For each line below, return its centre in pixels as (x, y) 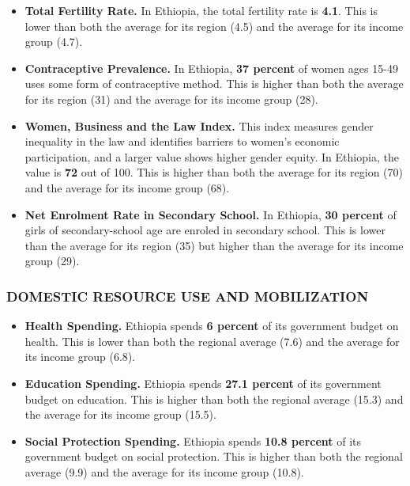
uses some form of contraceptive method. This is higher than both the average (214, 84)
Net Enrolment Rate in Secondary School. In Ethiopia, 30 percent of (211, 214)
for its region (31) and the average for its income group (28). (171, 99)
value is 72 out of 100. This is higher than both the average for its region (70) (214, 172)
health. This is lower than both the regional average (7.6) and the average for (212, 341)
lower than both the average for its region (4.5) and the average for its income (214, 26)
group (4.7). (54, 42)
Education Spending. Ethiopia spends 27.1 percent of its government (203, 383)
